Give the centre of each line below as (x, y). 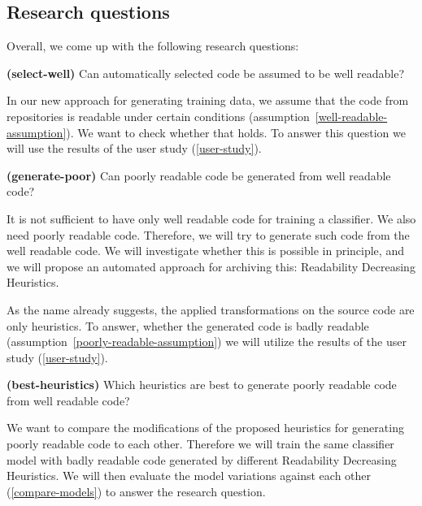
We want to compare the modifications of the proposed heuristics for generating (205, 428)
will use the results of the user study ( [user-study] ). (134, 148)
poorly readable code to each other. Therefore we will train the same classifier (200, 444)
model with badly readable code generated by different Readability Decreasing (202, 459)
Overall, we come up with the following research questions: (153, 46)
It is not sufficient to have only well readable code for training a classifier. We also (211, 218)
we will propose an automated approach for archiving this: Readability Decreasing (211, 266)
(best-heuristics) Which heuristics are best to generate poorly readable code (202, 385)
